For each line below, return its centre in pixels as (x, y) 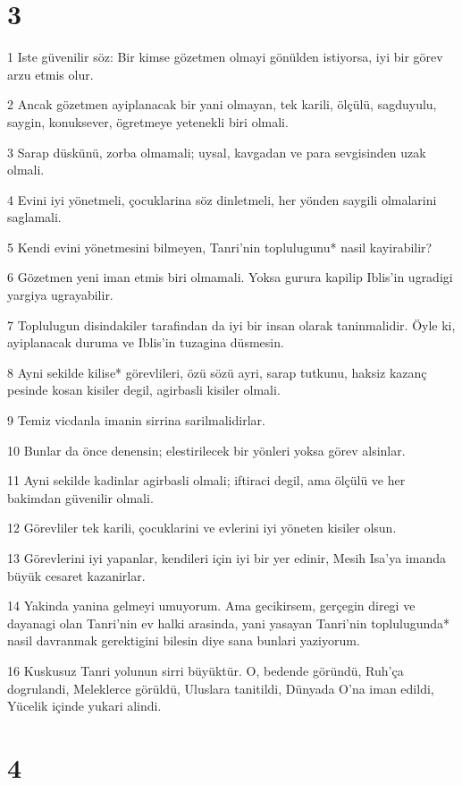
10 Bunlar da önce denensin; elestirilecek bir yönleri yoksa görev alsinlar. (206, 450)
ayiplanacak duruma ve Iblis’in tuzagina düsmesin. (146, 342)
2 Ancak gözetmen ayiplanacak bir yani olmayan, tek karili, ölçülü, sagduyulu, (222, 104)
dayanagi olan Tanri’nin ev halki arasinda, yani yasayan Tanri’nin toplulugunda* (229, 623)
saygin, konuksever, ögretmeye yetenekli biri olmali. (148, 121)
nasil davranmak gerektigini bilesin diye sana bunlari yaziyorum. (184, 640)
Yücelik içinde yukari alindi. (84, 706)
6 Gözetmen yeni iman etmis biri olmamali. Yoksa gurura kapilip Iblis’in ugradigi (230, 277)
